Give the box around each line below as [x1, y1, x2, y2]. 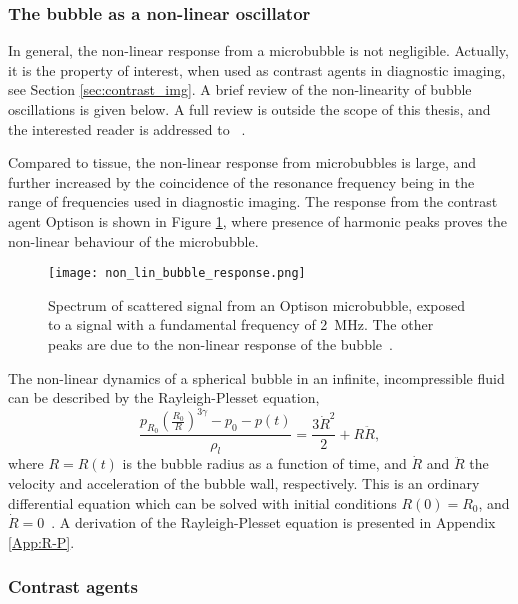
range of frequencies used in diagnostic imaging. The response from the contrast [8, 191, 498, 212]
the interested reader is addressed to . [8, 118, 246, 139]
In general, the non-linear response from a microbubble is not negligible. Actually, [8, 40, 509, 61]
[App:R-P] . [8, 531, 75, 552]
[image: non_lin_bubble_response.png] [48, 266, 306, 281]
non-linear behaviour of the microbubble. [8, 230, 259, 251]
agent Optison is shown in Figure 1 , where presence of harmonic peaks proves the [8, 210, 507, 231]
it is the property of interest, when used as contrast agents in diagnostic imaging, [8, 59, 506, 80]
